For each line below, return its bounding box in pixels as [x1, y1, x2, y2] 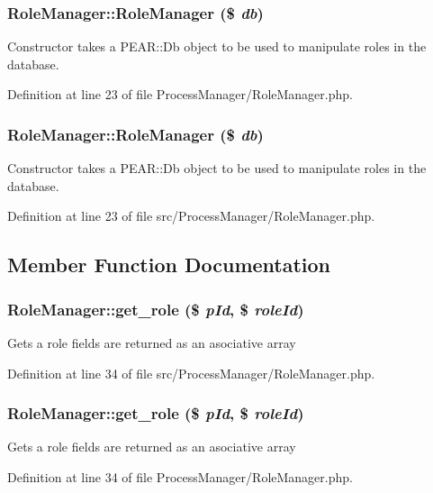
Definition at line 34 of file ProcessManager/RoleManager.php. [7, 468, 353, 486]
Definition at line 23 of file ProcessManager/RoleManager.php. [7, 85, 353, 104]
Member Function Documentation [7, 251, 331, 278]
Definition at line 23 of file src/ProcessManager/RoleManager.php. [7, 206, 375, 225]
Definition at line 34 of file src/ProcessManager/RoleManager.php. [7, 363, 375, 382]
